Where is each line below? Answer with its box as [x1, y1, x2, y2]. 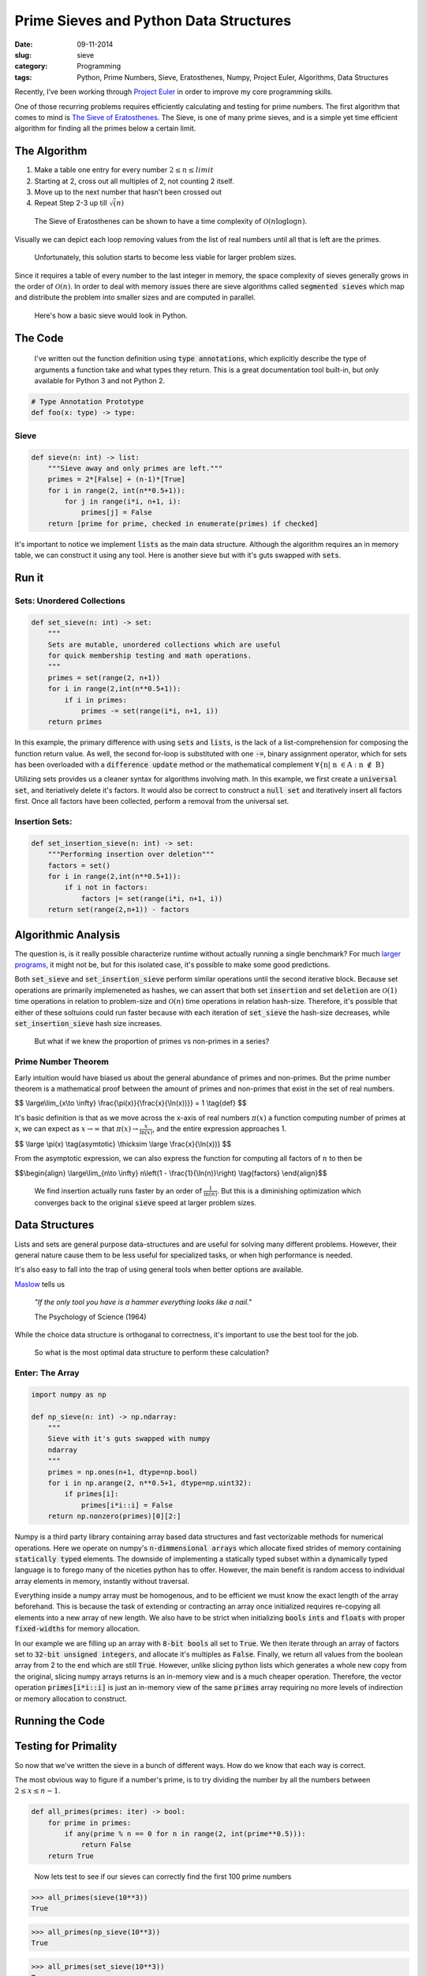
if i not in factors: [64, 883, 148, 892]
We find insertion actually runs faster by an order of [34, 1186, 203, 1195]
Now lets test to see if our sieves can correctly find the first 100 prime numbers [34, 1872, 292, 1881]
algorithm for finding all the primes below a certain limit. [14, 123, 196, 134]
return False [80, 1840, 132, 1850]
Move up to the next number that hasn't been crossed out [34, 187, 222, 197]
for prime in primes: [47, 1818, 132, 1827]
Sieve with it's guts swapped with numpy [47, 1435, 211, 1443]
